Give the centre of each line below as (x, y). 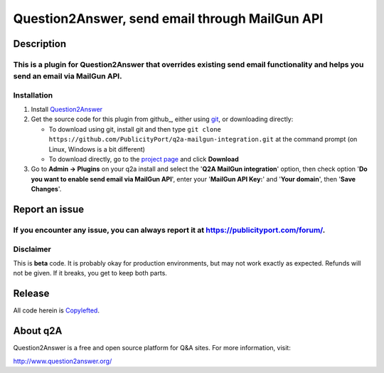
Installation (33, 95)
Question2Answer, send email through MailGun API (168, 19)
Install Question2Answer (67, 110)
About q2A (38, 331)
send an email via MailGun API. (68, 76)
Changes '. (46, 189)
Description (40, 44)
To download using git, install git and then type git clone (135, 129)
